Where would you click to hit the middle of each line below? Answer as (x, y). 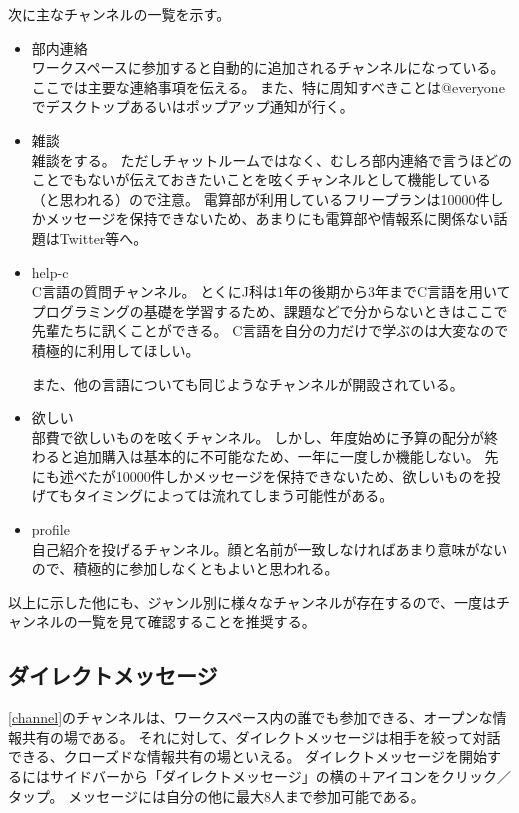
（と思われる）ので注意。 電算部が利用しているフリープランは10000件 (260, 198)
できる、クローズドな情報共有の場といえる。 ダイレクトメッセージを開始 (247, 756)
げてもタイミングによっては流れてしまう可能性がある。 (212, 495)
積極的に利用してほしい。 (115, 349)
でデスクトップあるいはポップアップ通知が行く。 (192, 106)
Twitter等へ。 (103, 237)
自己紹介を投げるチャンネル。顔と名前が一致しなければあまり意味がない (269, 548)
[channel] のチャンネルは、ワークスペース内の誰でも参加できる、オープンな (250, 717)
